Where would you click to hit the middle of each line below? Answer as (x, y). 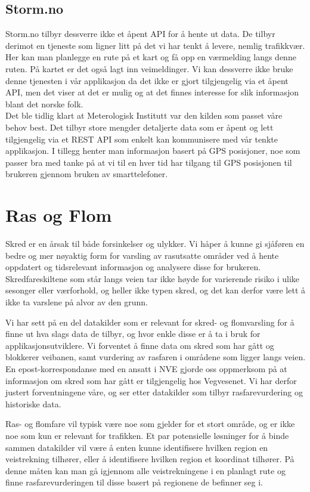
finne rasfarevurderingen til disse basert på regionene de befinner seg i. (134, 482)
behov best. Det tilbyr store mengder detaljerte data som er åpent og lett (139, 127)
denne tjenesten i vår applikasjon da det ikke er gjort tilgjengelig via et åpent (147, 80)
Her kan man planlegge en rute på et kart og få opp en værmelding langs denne (151, 57)
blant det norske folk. (44, 103)
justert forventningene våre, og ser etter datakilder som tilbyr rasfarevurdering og (154, 392)
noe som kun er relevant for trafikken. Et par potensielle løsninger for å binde (147, 435)
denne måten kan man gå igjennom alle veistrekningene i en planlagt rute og (145, 470)
